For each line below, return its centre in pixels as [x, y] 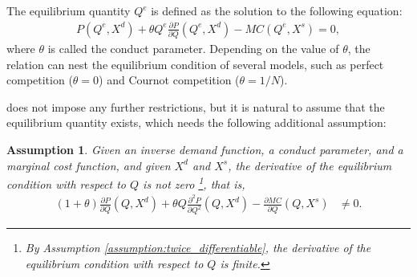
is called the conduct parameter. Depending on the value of [193, 48]
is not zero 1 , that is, [194, 183]
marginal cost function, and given [89, 165]
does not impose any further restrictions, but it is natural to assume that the [196, 106]
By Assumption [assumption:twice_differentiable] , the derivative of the [198, 248]
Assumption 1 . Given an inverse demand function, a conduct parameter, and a [205, 149]
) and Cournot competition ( [169, 80]
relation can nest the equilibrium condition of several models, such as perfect [195, 64]
